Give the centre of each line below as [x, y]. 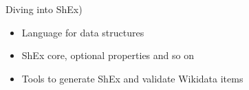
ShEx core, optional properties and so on [108, 55]
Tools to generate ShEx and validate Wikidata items [132, 78]
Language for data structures [83, 32]
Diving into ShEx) [44, 9]
